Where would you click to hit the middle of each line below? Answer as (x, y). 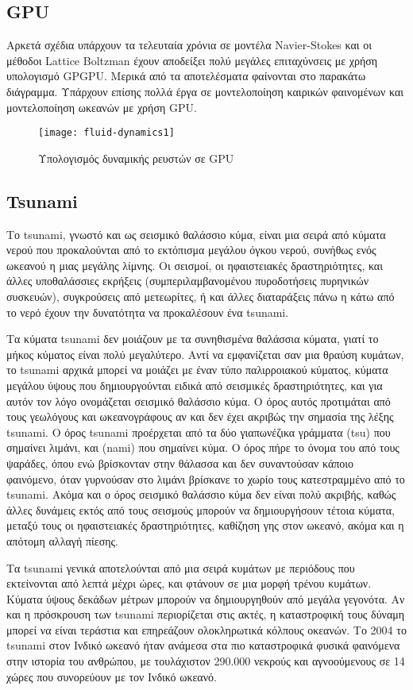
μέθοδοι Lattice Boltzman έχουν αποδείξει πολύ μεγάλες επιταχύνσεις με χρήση (192, 60)
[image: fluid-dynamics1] (106, 133)
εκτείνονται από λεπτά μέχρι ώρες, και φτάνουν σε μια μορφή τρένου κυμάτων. (189, 583)
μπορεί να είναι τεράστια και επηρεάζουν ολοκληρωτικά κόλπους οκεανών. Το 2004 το (206, 629)
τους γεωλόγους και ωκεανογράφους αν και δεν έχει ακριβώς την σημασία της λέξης (200, 416)
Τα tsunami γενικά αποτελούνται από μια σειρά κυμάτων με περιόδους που (181, 567)
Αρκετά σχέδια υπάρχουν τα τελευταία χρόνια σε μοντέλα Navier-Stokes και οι (189, 45)
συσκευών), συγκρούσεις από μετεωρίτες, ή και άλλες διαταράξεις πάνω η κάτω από (201, 296)
